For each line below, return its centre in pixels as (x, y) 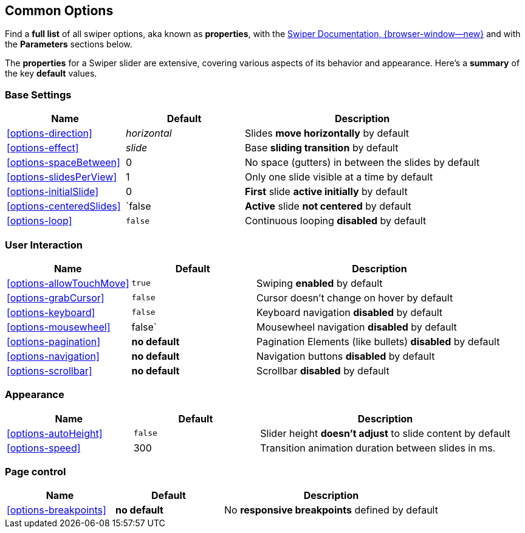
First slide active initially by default (326, 192)
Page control (36, 472)
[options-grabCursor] (56, 297)
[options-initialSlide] (53, 192)
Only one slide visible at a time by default (339, 177)
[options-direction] (50, 133)
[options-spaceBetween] (63, 163)
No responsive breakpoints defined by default (331, 510)
